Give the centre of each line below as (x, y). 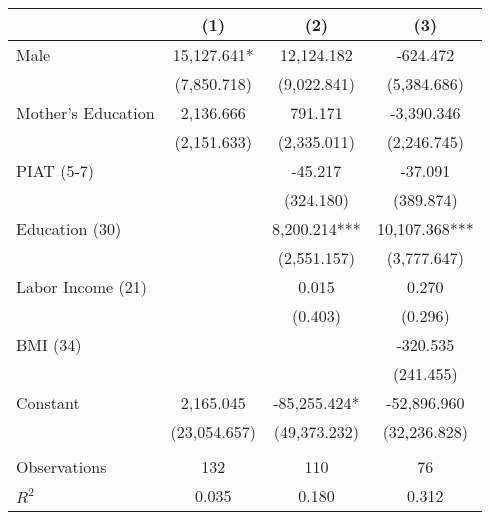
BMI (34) (49, 344)
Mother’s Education (85, 112)
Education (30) (69, 228)
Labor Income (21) (81, 286)
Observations (61, 466)
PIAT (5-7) (55, 170)
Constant (48, 402)
